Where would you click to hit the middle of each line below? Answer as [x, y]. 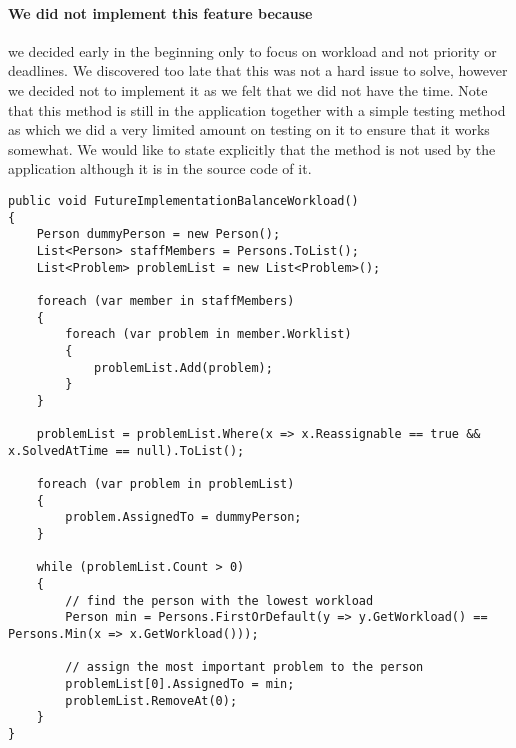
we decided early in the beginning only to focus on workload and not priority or [252, 50]
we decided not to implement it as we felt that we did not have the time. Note [248, 89]
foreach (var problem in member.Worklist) [208, 334]
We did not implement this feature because [160, 12]
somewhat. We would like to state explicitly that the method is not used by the [252, 148]
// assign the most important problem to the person [244, 667]
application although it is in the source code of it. [160, 168]
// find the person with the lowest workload [219, 600]
